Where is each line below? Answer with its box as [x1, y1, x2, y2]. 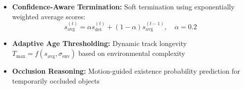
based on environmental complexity [78, 48, 185, 58]
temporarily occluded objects [12, 75, 100, 86]
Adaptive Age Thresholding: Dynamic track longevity [12, 38, 187, 48]
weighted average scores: [12, 11, 86, 21]
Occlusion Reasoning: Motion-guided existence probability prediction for [12, 66, 240, 76]
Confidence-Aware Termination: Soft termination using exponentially [12, 1, 235, 11]
